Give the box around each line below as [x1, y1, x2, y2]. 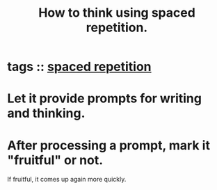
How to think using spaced [38, 5, 196, 21]
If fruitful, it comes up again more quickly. [7, 175, 127, 184]
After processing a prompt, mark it [7, 137, 211, 153]
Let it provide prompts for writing [7, 90, 202, 106]
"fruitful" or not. [7, 152, 104, 168]
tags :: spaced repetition [7, 59, 152, 74]
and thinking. [7, 106, 86, 121]
